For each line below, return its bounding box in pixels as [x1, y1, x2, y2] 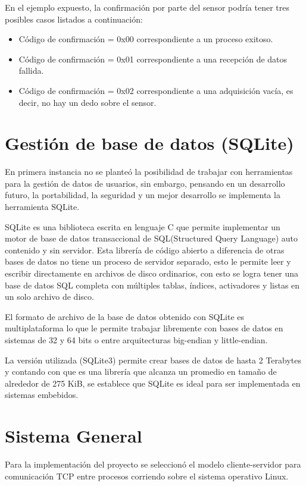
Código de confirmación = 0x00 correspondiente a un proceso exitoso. [18, 33, 273, 45]
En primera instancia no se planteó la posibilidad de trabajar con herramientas [5, 165, 293, 178]
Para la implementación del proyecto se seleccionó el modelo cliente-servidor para [5, 458, 301, 471]
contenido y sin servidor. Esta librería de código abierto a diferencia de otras [5, 243, 285, 256]
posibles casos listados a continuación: [5, 12, 143, 25]
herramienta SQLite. [5, 200, 80, 213]
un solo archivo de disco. [5, 290, 94, 303]
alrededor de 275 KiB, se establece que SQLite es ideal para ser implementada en [5, 377, 301, 389]
